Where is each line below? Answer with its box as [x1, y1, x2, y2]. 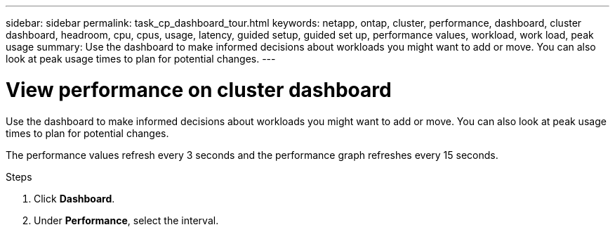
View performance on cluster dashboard [6, 77, 392, 102]
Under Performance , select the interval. [34, 214, 219, 226]
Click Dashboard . [34, 192, 115, 205]
